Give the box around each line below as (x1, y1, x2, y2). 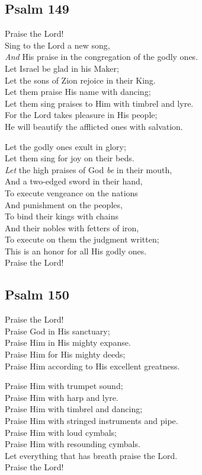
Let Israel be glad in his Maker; (5, 62, 119, 74)
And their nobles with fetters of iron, (5, 221, 139, 234)
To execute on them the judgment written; (5, 233, 159, 246)
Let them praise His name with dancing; (5, 85, 151, 98)
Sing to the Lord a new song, (5, 39, 110, 51)
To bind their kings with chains (5, 210, 118, 222)
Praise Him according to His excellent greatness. (5, 359, 180, 372)
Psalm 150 (5, 285, 69, 304)
